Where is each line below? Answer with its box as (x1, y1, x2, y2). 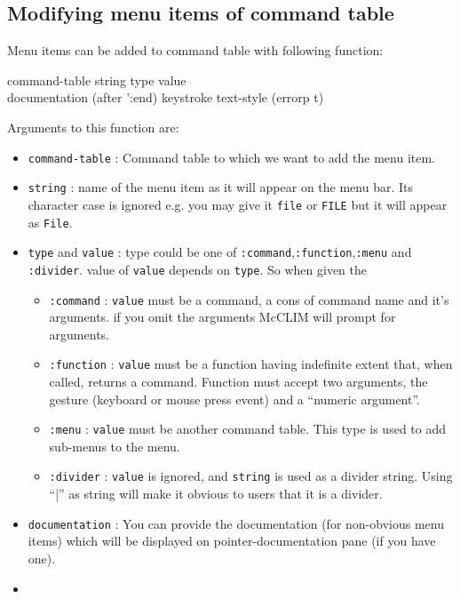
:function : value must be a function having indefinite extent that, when (49, 355, 453, 373)
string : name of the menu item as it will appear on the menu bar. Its (28, 178, 413, 196)
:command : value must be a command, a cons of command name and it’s (49, 290, 449, 308)
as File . (28, 212, 73, 231)
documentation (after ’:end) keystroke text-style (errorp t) (7, 88, 324, 107)
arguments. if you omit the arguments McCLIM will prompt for (49, 307, 396, 326)
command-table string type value (7, 70, 186, 89)
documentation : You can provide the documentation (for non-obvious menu (28, 514, 444, 532)
